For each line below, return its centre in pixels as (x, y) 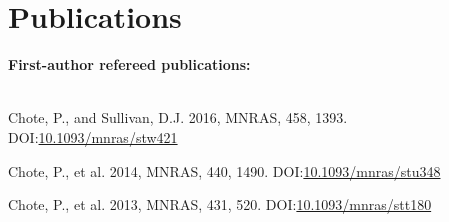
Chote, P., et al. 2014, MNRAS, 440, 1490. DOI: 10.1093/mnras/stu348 (224, 170)
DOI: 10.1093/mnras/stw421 (93, 136)
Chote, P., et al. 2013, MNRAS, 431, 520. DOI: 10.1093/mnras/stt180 (220, 204)
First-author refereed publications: (129, 64)
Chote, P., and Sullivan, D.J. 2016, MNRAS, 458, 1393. (178, 117)
